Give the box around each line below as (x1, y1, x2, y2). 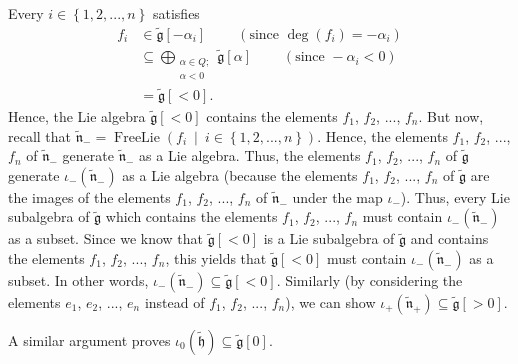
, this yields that (165, 247, 267, 268)
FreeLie (114, 130, 160, 145)
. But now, (418, 105, 484, 126)
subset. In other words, (8, 269, 149, 290)
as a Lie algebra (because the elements (122, 164, 358, 185)
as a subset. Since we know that (8, 228, 204, 249)
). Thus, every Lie (400, 186, 510, 207)
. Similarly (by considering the (276, 269, 463, 290)
